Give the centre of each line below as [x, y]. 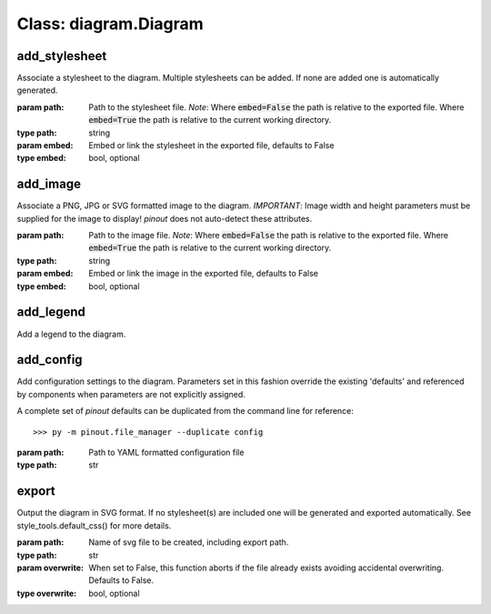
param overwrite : [50, 568]
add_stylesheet [62, 56]
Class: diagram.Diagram [110, 24]
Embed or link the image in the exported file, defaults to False [203, 274]
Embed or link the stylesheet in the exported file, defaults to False [211, 146]
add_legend [51, 312]
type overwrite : [47, 593]
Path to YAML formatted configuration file [166, 453]
